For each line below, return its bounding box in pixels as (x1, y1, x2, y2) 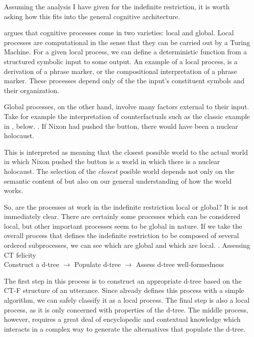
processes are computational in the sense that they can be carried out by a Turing (4, 37, 251, 47)
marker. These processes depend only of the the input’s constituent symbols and (4, 75, 245, 86)
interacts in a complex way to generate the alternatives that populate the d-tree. (4, 323, 246, 334)
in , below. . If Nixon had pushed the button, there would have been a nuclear (4, 120, 238, 131)
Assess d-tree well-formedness (136, 259, 224, 269)
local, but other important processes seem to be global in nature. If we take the (4, 220, 242, 231)
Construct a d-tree (4, 259, 59, 269)
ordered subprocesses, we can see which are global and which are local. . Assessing (4, 240, 251, 250)
